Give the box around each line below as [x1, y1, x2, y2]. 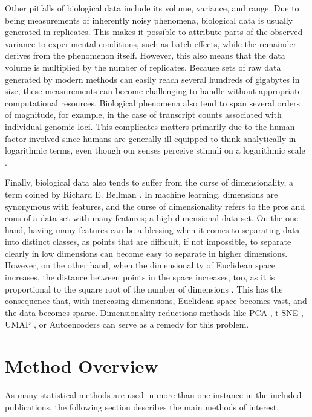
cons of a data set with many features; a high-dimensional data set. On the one [5, 212, 298, 224]
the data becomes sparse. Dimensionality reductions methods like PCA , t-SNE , [5, 306, 304, 318]
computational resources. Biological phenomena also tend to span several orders [5, 96, 301, 109]
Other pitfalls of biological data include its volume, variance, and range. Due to [5, 2, 299, 14]
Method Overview [5, 354, 158, 378]
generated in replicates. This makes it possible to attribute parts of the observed [5, 25, 303, 38]
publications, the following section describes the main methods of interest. [5, 400, 279, 413]
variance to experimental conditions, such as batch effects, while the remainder [5, 37, 297, 50]
